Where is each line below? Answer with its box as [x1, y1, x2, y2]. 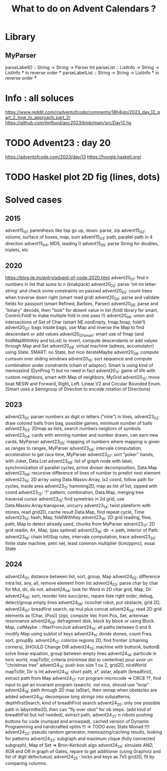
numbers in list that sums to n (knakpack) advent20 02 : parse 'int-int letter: [5, 281, 157, 288]
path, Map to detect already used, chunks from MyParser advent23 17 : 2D [5, 521, 156, 528]
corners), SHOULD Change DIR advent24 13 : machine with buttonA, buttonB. [5, 644, 161, 651]
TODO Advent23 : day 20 [5, 137, 111, 149]
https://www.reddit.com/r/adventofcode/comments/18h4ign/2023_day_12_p [5, 109, 161, 115]
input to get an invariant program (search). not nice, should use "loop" [5, 681, 150, 687]
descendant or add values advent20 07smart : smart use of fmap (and [5, 331, 144, 338]
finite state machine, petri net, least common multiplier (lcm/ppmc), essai [5, 540, 156, 546]
